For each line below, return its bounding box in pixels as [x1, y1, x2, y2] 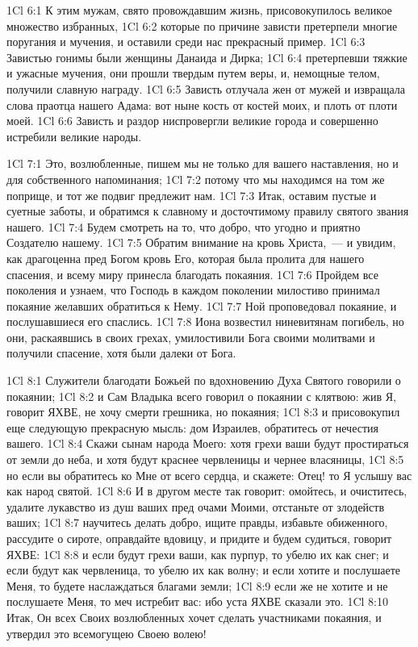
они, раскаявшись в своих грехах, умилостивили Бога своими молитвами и [6, 328, 375, 345]
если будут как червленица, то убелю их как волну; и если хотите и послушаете [6, 561, 401, 578]
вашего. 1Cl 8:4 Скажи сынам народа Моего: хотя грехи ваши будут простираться [6, 435, 409, 452]
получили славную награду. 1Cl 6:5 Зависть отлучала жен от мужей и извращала [6, 80, 405, 97]
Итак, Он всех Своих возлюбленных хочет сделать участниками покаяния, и [6, 608, 382, 625]
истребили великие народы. [6, 127, 142, 144]
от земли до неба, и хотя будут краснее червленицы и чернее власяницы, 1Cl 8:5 [6, 451, 404, 468]
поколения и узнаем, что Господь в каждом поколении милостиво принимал [6, 282, 380, 298]
